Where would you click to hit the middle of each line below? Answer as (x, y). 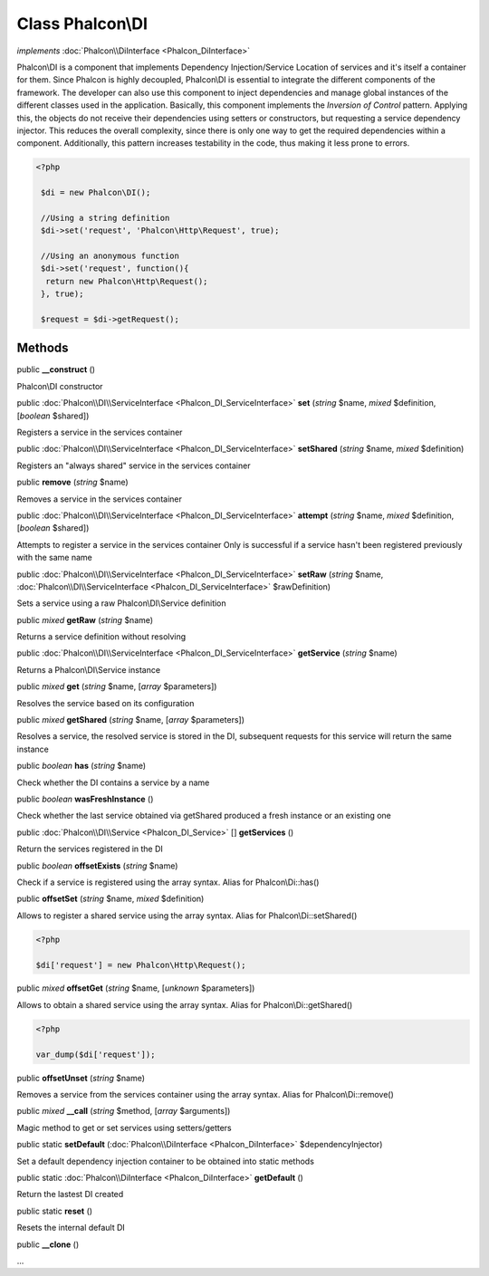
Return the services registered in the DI (90, 849)
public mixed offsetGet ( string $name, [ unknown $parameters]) (136, 988)
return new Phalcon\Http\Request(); (127, 281)
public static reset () (55, 1211)
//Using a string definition (105, 218)
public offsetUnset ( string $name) (81, 1078)
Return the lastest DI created (70, 1194)
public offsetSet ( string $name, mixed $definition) (110, 899)
